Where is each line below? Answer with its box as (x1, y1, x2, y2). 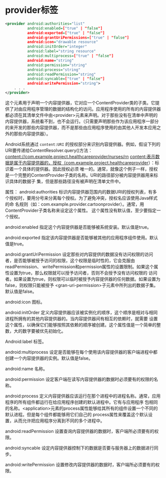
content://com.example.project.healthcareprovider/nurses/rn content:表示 (5, 153, 156, 159)
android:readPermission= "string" (27, 72, 96, 77)
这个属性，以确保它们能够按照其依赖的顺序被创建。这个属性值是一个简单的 (5, 322, 157, 328)
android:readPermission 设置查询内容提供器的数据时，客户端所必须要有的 (5, 428, 155, 434)
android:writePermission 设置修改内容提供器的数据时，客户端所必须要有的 (5, 461, 156, 468)
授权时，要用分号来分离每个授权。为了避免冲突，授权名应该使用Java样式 (9, 195, 158, 201)
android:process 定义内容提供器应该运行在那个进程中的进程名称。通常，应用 (5, 393, 161, 399)
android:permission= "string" (27, 62, 87, 67)
